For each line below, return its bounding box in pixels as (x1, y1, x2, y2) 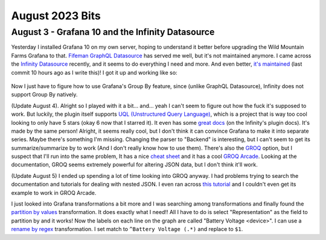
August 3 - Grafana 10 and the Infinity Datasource (11, 27, 215, 37)
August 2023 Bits (11, 9, 101, 22)
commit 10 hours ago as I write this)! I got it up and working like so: (11, 69, 177, 76)
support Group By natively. (11, 91, 78, 98)
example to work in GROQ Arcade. (11, 189, 97, 196)
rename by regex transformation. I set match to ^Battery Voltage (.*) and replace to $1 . (11, 226, 243, 233)
